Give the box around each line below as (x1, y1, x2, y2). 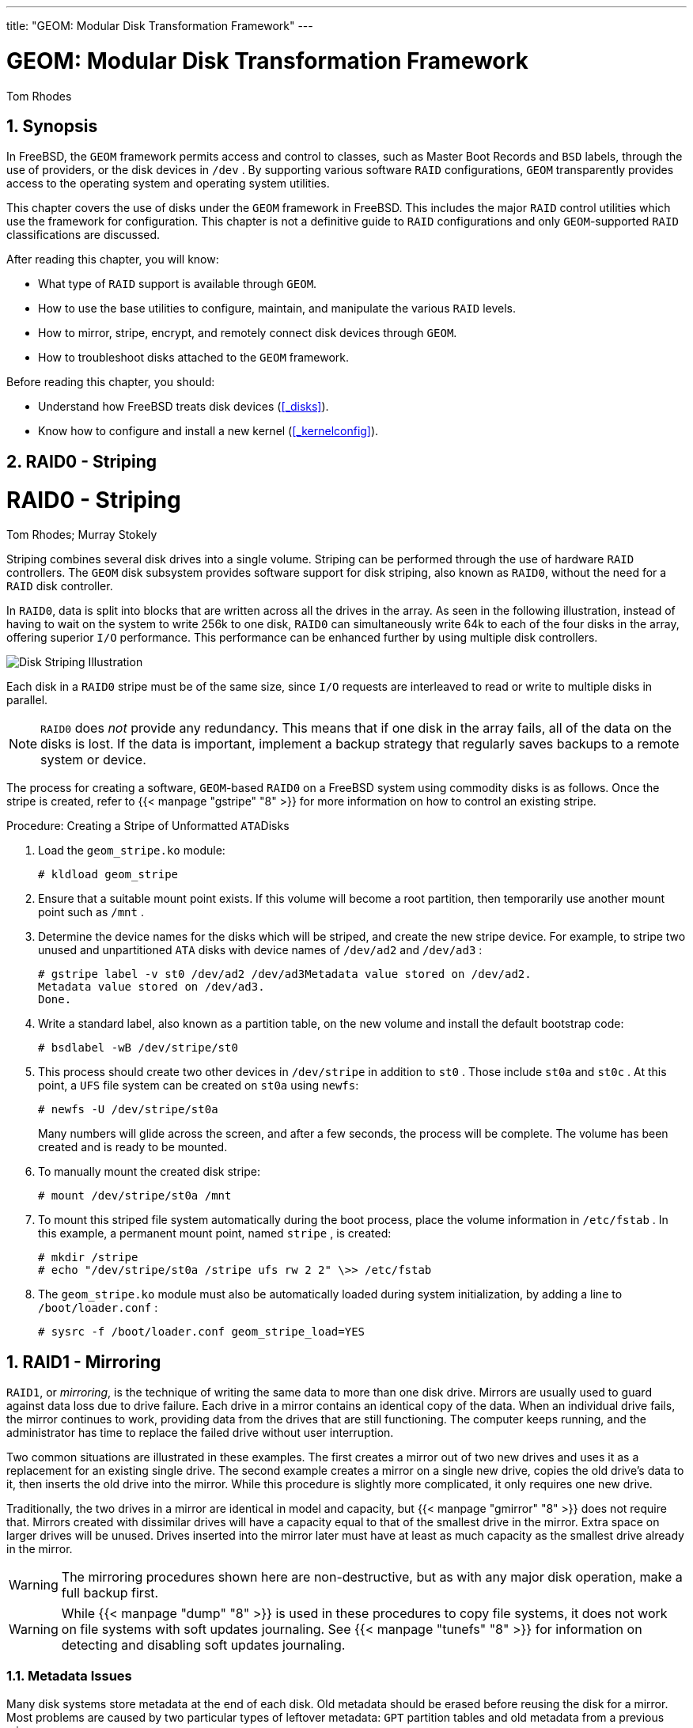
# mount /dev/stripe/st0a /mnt (38, 1189, 232, 1203)
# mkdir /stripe (38, 1251, 138, 1264)
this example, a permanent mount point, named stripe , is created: (38, 1226, 392, 1241)
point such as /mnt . (38, 905, 144, 919)
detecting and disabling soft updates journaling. (61, 1637, 346, 1654)
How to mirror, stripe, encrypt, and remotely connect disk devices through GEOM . (38, 326, 457, 340)
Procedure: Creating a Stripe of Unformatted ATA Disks (6, 819, 290, 833)
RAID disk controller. (6, 579, 113, 593)
